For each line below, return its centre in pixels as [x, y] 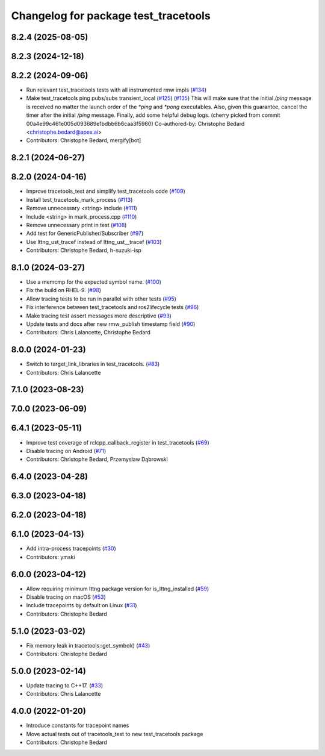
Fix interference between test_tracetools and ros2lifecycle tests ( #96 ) [113, 307]
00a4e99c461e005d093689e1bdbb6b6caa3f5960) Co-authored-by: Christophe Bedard [135, 123]
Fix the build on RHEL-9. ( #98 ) [64, 290]
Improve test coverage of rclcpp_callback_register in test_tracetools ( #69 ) [118, 442]
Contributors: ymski [51, 557]
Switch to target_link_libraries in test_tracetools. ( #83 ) [93, 364]
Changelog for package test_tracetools [111, 16]
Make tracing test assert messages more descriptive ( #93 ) [99, 316]
